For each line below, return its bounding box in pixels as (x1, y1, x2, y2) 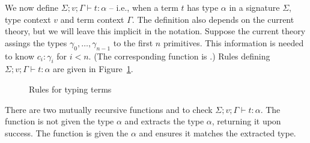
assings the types (5, 36, 67, 49)
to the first (113, 36, 153, 49)
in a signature (229, 1, 280, 13)
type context (5, 13, 51, 25)
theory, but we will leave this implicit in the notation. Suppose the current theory (5, 25, 306, 37)
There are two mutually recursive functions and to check (5, 103, 213, 115)
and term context (60, 13, 124, 25)
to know (5, 49, 34, 62)
